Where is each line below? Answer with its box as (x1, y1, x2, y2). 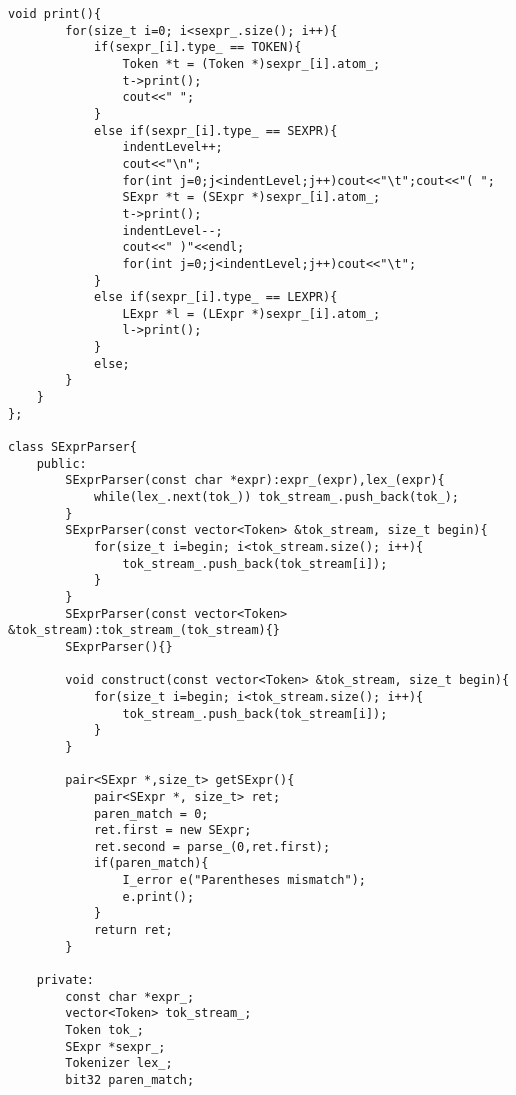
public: (36, 456, 87, 471)
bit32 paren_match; (65, 1073, 195, 1087)
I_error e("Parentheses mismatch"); (122, 873, 366, 888)
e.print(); (122, 889, 195, 904)
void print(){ (8, 7, 102, 21)
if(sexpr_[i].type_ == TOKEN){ (93, 40, 302, 55)
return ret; (93, 923, 173, 938)
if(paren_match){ (93, 856, 209, 871)
